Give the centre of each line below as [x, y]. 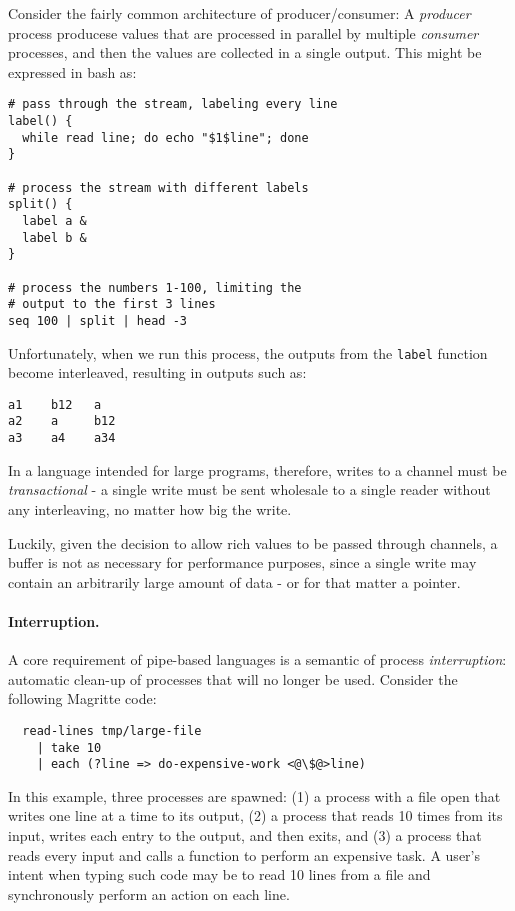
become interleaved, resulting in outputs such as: [157, 372]
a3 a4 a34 [62, 438]
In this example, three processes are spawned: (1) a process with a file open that [254, 795]
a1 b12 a [55, 404]
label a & [54, 220]
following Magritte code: [82, 698]
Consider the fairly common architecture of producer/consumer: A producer [239, 13]
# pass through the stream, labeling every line [173, 104]
